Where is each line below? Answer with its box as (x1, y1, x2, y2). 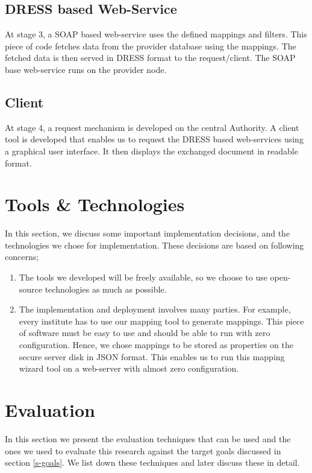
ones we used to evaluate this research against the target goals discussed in (5, 444, 281, 457)
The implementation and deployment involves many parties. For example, (19, 303, 291, 316)
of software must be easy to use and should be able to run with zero (19, 326, 270, 339)
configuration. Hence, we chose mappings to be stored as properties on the (19, 338, 293, 351)
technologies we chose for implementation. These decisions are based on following (5, 238, 304, 251)
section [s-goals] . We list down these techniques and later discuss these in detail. (5, 456, 300, 469)
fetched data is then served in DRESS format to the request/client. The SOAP (5, 51, 296, 64)
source (19, 282, 43, 295)
